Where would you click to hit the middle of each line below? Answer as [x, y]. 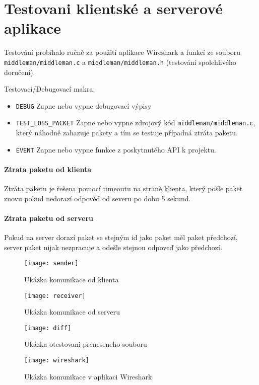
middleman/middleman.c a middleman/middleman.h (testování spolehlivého [120, 62]
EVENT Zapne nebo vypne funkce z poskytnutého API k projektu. [116, 149]
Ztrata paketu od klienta [48, 169]
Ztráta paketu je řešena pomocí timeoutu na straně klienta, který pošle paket [123, 188]
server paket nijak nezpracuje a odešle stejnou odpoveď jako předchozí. [113, 247]
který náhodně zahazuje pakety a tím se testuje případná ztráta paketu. [127, 133]
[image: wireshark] [57, 361]
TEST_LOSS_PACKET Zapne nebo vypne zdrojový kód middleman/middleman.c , [136, 123]
